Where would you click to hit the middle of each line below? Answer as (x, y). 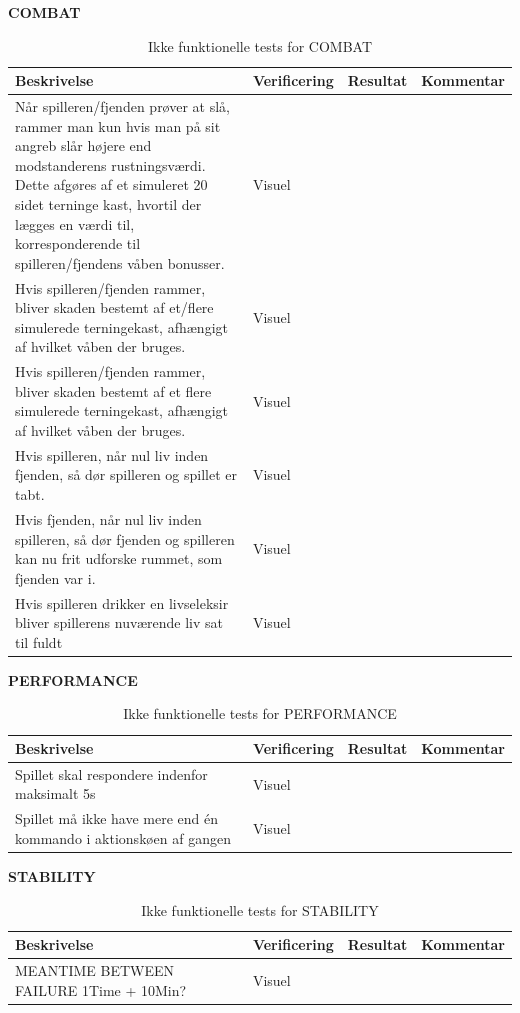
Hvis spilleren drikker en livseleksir (122, 602)
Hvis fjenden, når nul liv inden (108, 518)
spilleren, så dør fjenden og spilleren (125, 538)
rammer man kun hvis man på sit (118, 125)
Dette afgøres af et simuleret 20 (111, 184)
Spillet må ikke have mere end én (117, 818)
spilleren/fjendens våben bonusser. (120, 262)
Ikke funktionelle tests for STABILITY (260, 909)
